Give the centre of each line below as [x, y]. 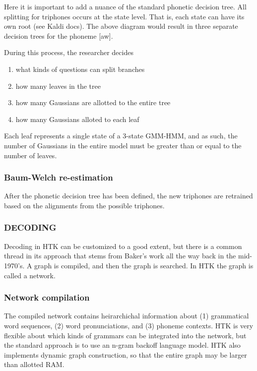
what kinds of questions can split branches [80, 69]
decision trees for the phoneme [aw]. [59, 35]
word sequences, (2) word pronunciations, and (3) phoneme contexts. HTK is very [129, 325]
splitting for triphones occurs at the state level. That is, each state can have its [124, 16]
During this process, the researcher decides [69, 52]
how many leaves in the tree [58, 86]
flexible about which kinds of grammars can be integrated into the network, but [125, 335]
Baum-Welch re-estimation [59, 177]
